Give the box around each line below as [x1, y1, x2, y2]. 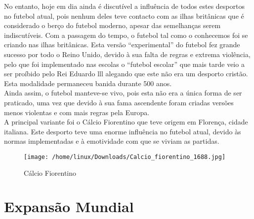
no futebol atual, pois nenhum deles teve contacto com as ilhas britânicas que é [4, 10, 244, 21]
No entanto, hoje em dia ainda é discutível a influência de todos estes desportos [4, 1, 245, 11]
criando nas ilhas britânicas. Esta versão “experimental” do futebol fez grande [4, 39, 240, 50]
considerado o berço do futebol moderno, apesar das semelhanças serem [4, 20, 221, 31]
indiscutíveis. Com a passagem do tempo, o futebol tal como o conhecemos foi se [4, 30, 248, 40]
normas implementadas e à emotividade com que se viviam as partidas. [4, 136, 219, 146]
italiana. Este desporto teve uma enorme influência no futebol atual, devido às [4, 126, 241, 136]
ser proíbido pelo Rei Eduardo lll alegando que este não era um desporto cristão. [4, 68, 248, 79]
